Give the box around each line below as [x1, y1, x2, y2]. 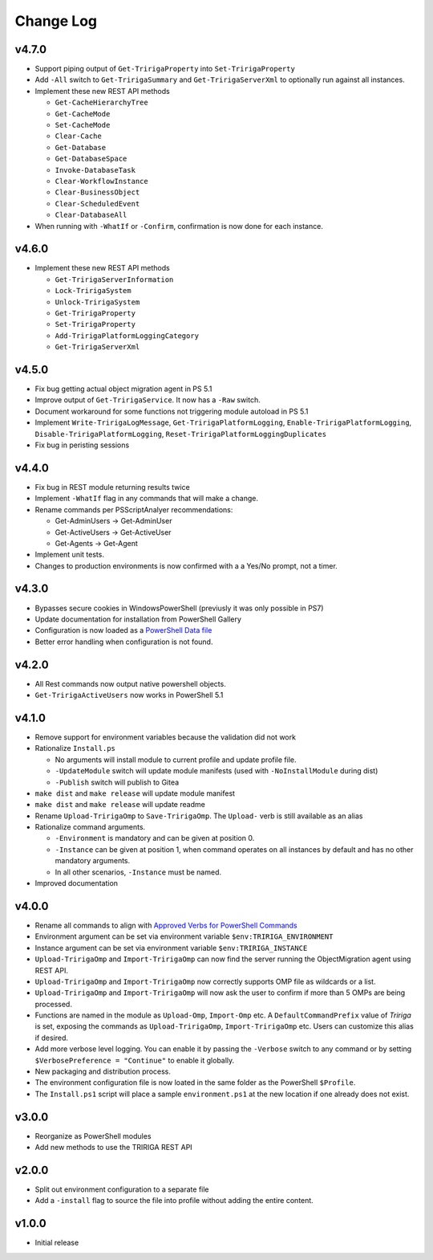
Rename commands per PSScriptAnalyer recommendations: [34, 504, 233, 514]
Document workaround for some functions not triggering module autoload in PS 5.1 [34, 406, 309, 416]
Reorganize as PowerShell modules [34, 1131, 152, 1140]
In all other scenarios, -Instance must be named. [55, 867, 222, 877]
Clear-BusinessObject [55, 188, 140, 197]
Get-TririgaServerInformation [55, 275, 174, 284]
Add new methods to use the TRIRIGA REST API [34, 1143, 192, 1152]
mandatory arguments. [55, 856, 131, 866]
